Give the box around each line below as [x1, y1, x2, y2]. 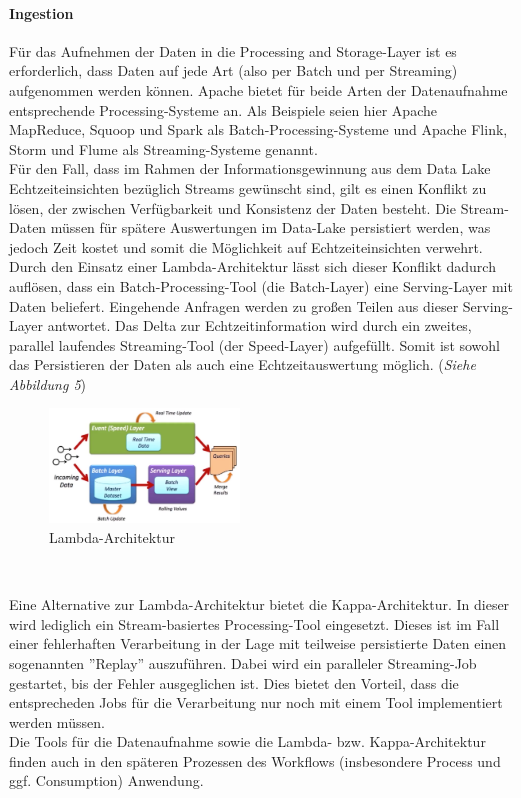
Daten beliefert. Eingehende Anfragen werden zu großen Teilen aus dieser [9, 295, 459, 316]
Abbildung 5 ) [9, 373, 87, 394]
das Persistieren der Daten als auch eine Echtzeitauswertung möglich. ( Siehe [9, 354, 476, 375]
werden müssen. [9, 711, 105, 732]
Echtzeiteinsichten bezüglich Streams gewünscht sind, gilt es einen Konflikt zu [9, 177, 487, 198]
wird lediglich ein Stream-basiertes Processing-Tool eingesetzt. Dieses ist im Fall [9, 613, 500, 634]
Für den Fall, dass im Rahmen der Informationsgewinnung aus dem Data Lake [9, 158, 491, 179]
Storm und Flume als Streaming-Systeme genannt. [9, 138, 318, 159]
